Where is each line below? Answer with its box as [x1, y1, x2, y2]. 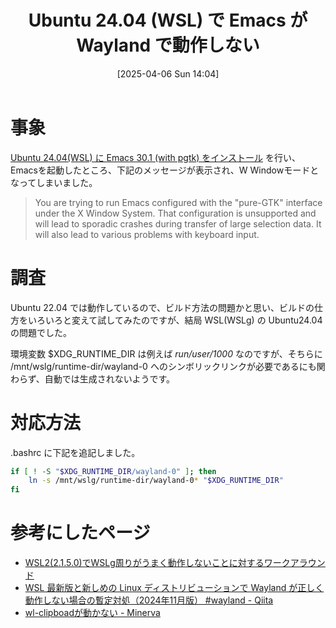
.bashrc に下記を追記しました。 [10, 446, 141, 458]
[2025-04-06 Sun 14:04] [116, 67, 220, 80]
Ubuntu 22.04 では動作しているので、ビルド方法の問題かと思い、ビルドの [10, 301, 315, 313]
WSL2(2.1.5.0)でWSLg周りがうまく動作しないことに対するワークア [24, 557, 300, 569]
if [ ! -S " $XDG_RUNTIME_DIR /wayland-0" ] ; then [10, 466, 217, 476]
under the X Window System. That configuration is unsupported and [34, 207, 317, 219]
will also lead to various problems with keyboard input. [34, 228, 260, 240]
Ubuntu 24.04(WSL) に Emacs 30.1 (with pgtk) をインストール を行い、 [10, 151, 301, 163]
